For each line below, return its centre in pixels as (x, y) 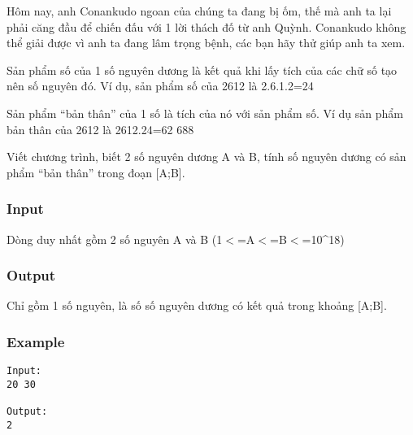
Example (36, 341)
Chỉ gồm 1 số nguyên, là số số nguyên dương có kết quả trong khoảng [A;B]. (197, 305)
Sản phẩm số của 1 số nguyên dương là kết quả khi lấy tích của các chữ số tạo (202, 70)
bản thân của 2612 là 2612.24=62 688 (100, 129)
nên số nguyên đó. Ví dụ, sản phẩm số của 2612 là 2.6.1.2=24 (160, 86)
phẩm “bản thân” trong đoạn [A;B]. (96, 172)
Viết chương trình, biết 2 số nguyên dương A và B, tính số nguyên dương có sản (206, 157)
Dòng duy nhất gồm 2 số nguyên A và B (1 (115, 239)
